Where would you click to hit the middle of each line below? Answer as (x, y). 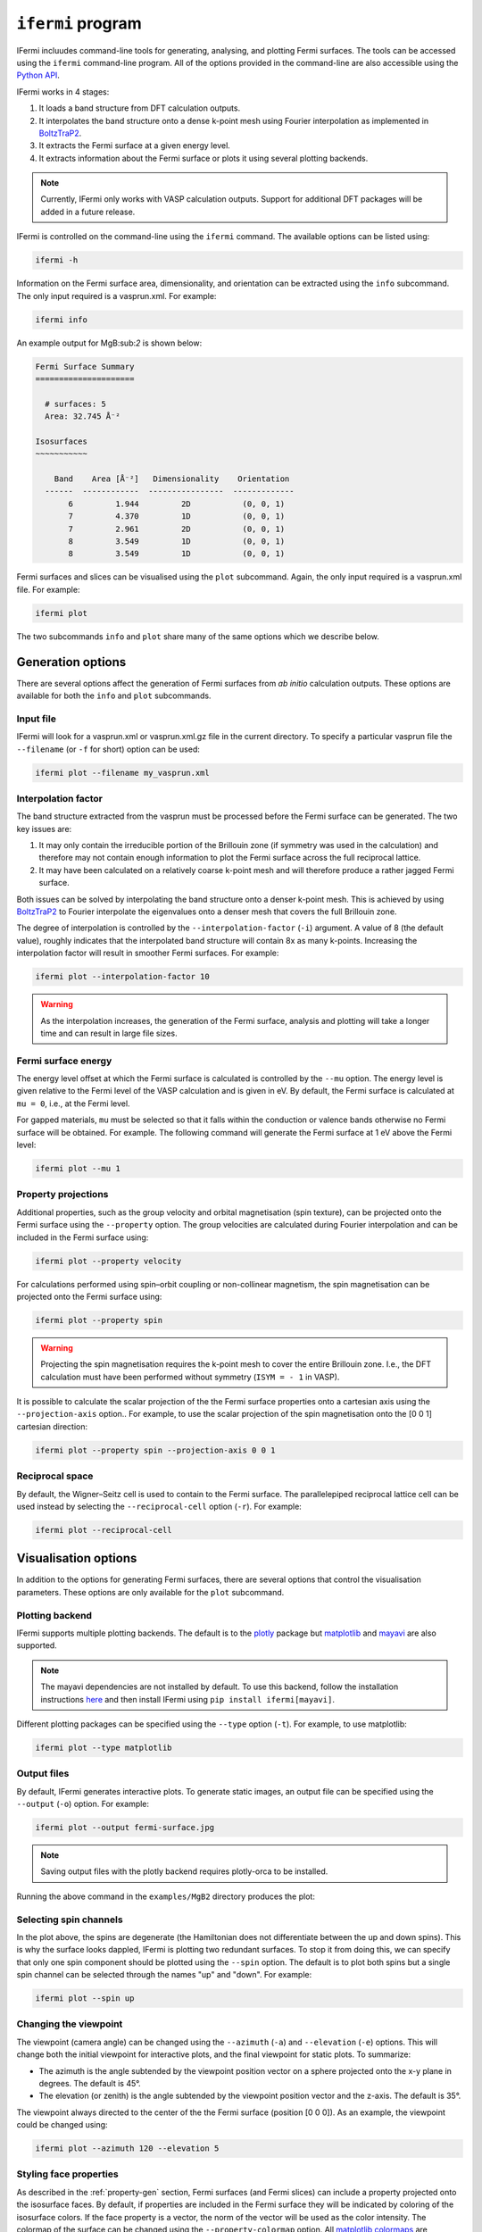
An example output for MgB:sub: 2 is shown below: (109, 343)
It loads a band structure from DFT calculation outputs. (140, 108)
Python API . (38, 75)
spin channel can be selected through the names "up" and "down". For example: (164, 1975)
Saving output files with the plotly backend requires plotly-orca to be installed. (184, 1871)
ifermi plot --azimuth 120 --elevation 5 (127, 2149)
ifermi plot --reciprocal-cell (104, 1530)
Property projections (62, 1195)
